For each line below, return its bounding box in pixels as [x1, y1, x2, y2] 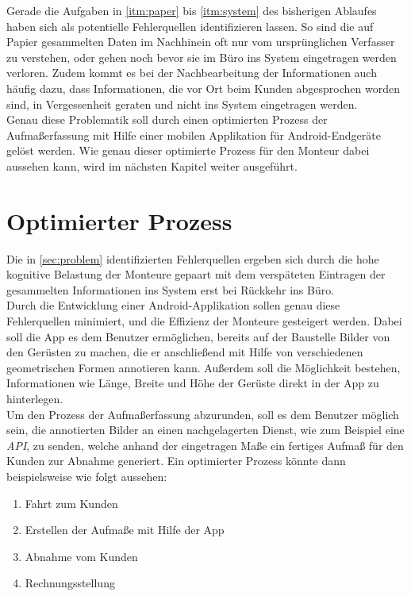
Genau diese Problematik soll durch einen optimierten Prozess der [6, 111, 328, 128]
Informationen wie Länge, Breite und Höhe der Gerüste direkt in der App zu [6, 375, 379, 391]
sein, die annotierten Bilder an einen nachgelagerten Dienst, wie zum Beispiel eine [6, 421, 405, 438]
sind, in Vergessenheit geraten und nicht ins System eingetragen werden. [6, 95, 358, 112]
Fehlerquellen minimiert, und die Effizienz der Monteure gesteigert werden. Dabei [6, 313, 402, 329]
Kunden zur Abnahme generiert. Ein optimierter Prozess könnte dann [6, 452, 346, 469]
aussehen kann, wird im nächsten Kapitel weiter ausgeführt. [6, 157, 298, 174]
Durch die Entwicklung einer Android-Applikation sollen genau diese [6, 297, 340, 313]
